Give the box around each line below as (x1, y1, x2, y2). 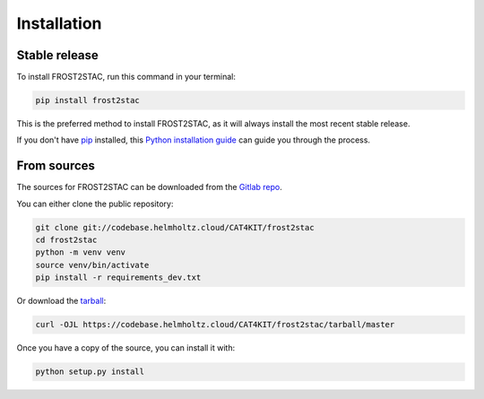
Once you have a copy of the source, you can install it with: (16, 343, 236, 353)
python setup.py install (35, 367, 145, 377)
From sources (16, 158, 96, 174)
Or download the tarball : (16, 296, 107, 307)
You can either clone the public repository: (16, 198, 174, 209)
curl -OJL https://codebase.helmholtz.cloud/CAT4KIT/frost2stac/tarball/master (35, 319, 395, 330)
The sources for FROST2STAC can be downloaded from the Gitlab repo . (16, 182, 282, 193)
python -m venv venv (35, 247, 125, 257)
